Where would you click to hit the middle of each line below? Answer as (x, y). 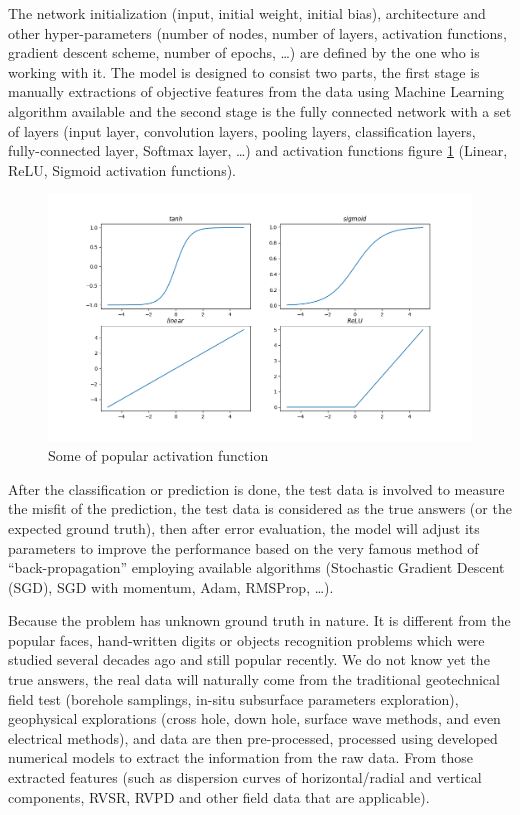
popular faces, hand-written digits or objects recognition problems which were (246, 639)
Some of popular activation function (158, 455)
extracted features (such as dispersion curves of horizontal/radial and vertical (245, 777)
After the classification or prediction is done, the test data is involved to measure (256, 488)
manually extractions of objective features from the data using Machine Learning (256, 91)
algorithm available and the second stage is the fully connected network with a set (260, 110)
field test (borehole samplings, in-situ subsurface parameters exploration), (233, 698)
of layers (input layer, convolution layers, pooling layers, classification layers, (242, 130)
